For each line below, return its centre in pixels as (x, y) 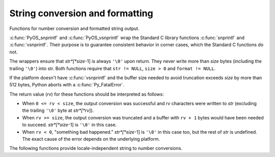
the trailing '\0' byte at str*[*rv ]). (58, 111)
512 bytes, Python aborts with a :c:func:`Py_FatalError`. (67, 85)
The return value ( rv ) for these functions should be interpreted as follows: (87, 94)
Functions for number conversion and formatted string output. (74, 28)
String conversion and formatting (81, 13)
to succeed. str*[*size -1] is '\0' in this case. (70, 125)
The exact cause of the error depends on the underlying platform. (91, 139)
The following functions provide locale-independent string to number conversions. (96, 148)
